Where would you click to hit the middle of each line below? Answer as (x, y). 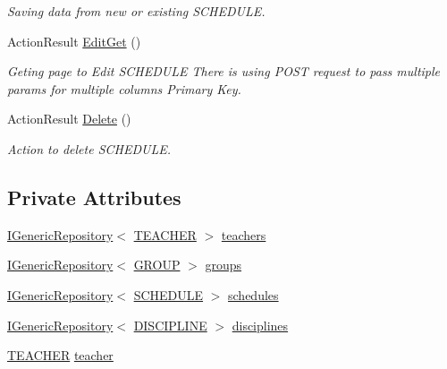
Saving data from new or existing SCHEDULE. (136, 11)
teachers (244, 234)
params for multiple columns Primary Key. (124, 88)
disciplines (260, 325)
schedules (253, 294)
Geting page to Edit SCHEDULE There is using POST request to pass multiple (224, 71)
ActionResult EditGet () (74, 41)
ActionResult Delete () (69, 119)
